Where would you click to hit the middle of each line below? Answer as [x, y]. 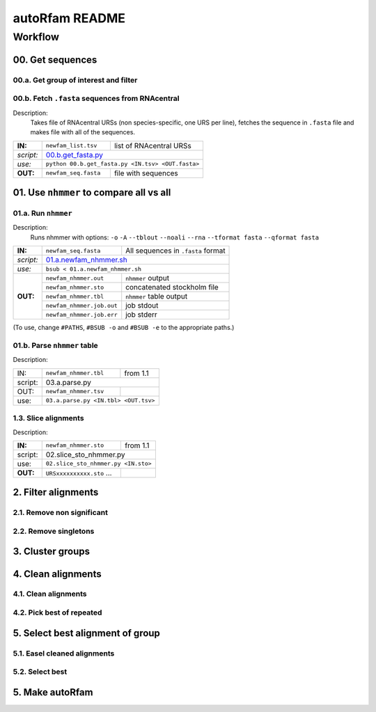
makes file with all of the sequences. [83, 132]
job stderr [142, 315]
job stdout [142, 306]
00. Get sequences [55, 60]
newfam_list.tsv [71, 146]
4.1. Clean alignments [50, 594]
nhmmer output [148, 278]
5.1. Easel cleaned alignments [64, 653]
